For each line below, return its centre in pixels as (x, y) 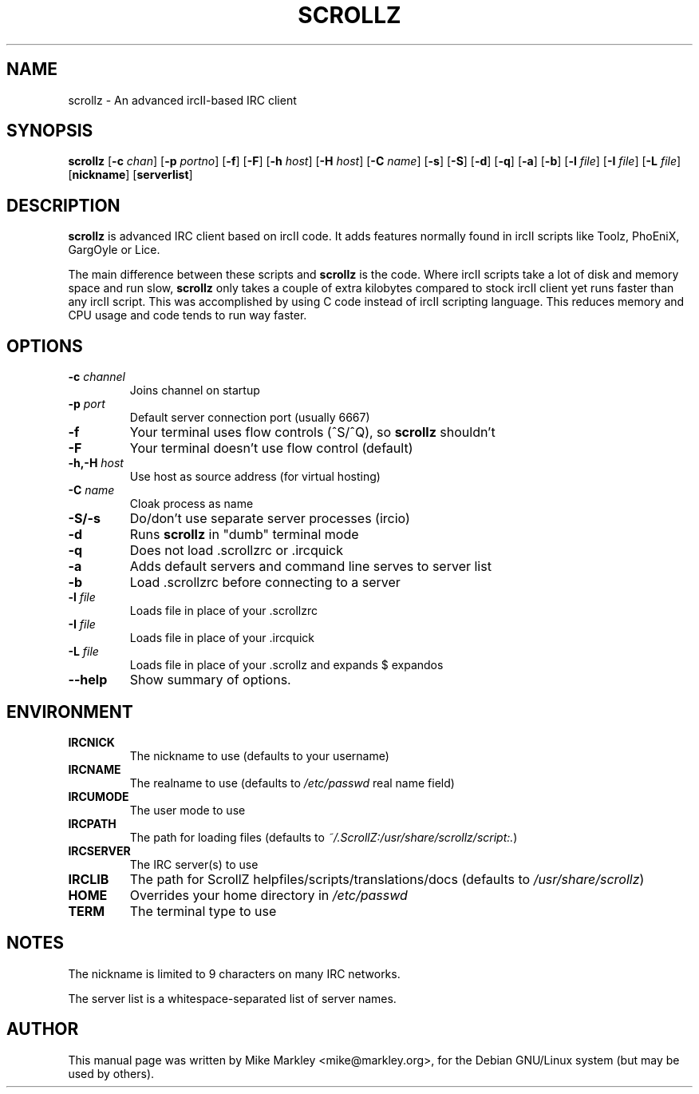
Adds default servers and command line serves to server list (310, 567)
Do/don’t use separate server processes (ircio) (270, 519)
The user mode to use (188, 810)
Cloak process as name (192, 504)
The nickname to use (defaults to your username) (259, 755)
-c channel (97, 377)
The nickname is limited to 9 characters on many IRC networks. (234, 973)
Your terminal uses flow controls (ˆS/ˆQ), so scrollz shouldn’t (312, 432)
